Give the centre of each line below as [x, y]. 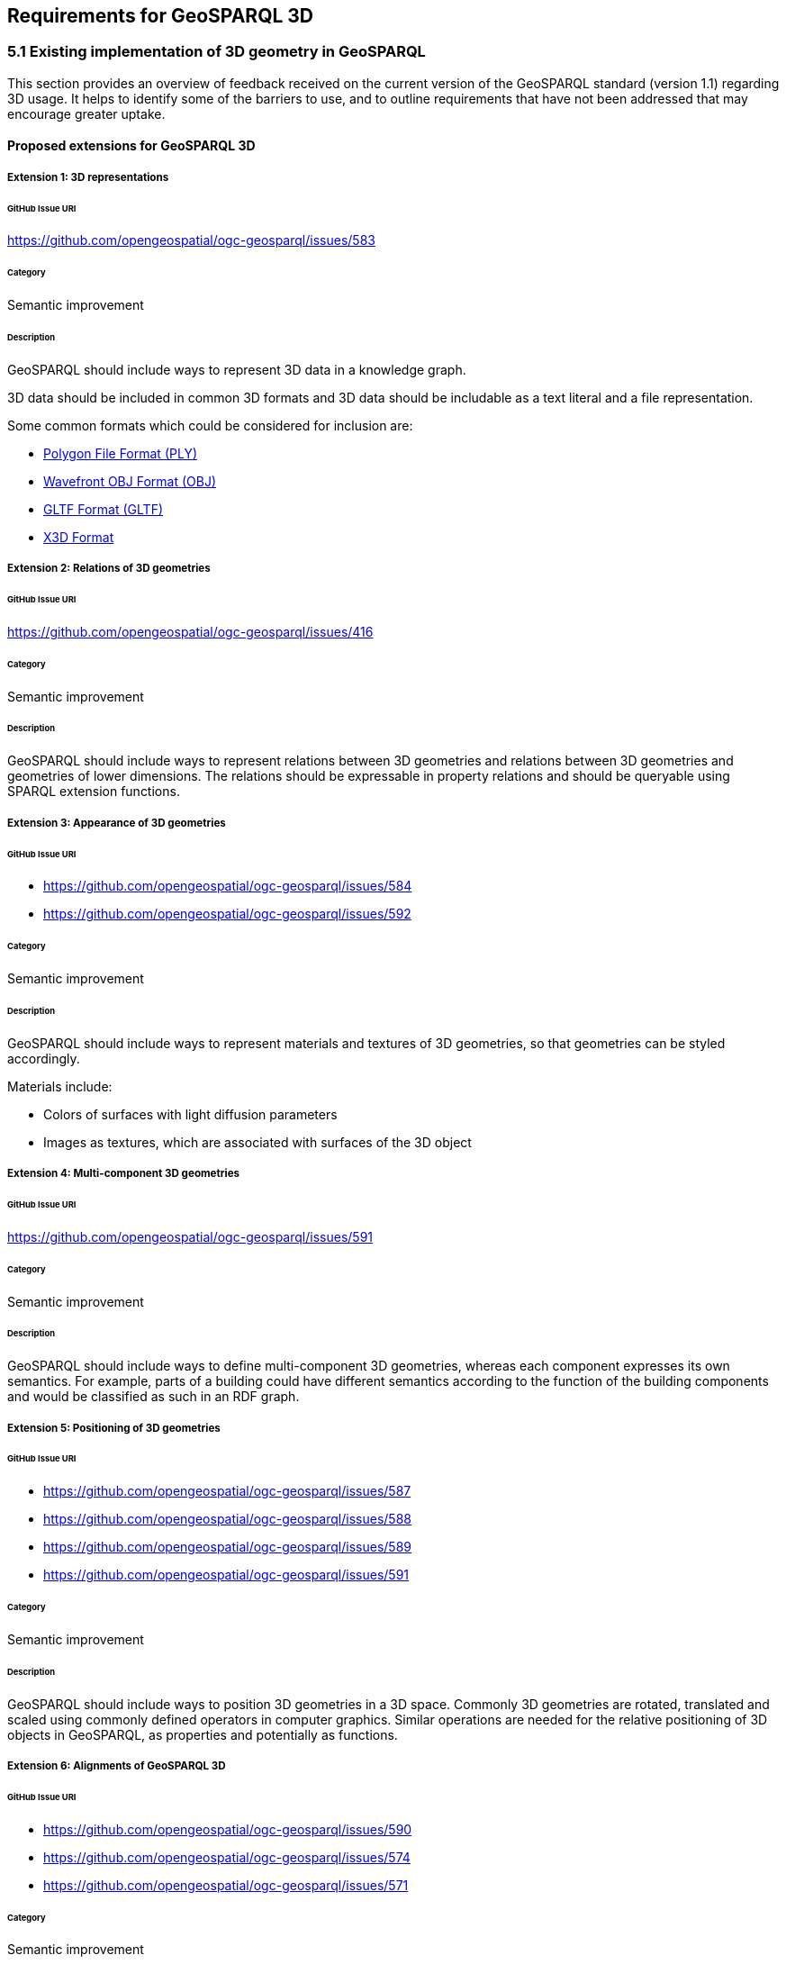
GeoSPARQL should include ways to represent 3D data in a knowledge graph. [237, 369]
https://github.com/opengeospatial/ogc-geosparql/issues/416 [190, 631]
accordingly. [44, 1058]
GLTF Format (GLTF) [104, 509]
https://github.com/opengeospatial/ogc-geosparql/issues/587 [227, 1491]
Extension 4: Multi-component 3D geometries [124, 1174]
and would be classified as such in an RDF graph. [154, 1397]
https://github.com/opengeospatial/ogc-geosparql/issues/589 [227, 1547]
